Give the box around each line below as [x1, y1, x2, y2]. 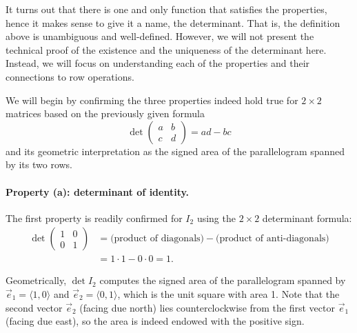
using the [196, 210, 236, 225]
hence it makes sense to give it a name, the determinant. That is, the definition [6, 15, 340, 30]
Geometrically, [6, 273, 67, 287]
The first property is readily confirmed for [6, 210, 183, 225]
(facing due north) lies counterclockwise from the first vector [79, 300, 335, 314]
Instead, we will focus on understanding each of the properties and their [6, 56, 310, 70]
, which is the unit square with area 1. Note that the [117, 286, 340, 301]
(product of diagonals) [110, 234, 204, 244]
